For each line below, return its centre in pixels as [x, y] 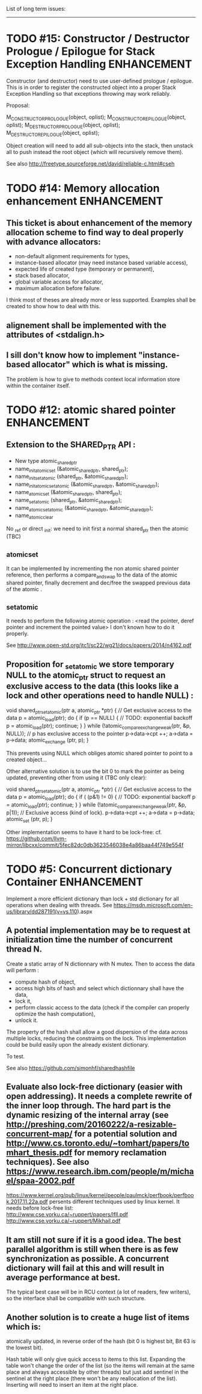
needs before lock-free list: [40, 1208]
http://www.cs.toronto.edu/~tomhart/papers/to [98, 1143]
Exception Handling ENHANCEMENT [99, 64]
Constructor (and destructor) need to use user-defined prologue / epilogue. [100, 81]
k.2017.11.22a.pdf [27, 1202]
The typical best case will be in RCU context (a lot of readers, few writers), [99, 1292]
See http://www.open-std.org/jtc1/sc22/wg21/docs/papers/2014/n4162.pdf [99, 645]
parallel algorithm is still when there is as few [92, 1249]
